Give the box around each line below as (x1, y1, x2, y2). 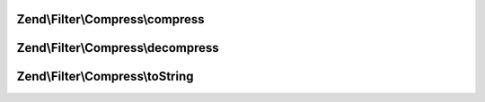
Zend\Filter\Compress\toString (16, 69, 194, 84)
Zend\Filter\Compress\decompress (16, 40, 219, 55)
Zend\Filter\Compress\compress (16, 12, 206, 27)
